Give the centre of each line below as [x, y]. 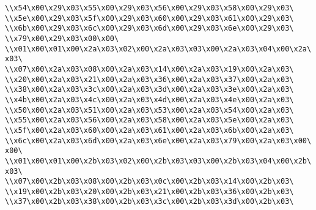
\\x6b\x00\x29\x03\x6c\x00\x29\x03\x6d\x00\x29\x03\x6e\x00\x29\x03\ [149, 28]
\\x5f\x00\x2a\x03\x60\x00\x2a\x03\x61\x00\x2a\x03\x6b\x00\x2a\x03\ [149, 130]
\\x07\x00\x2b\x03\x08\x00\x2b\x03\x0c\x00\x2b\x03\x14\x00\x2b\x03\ [149, 182]
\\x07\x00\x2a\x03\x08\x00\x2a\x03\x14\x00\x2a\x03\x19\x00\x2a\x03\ [149, 69]
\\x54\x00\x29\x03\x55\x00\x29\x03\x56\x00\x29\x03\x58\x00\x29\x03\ [149, 8]
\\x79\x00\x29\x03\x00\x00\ [62, 38]
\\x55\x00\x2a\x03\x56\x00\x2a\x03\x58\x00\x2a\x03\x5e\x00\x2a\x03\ [149, 120]
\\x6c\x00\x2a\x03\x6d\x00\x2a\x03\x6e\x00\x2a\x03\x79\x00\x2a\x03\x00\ [158, 141]
